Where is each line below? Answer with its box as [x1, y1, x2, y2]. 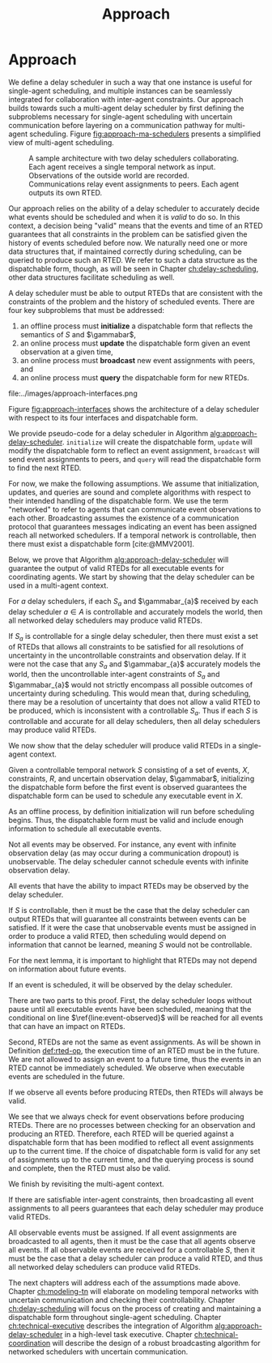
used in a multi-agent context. [8, 581, 109, 590]
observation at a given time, [19, 346, 113, 357]
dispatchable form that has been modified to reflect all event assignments [8, 1137, 254, 1147]
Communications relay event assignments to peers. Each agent [28, 179, 240, 189]
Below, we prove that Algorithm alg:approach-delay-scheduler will [8, 555, 229, 564]
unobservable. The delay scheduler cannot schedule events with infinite [8, 856, 249, 866]
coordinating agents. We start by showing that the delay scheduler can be [8, 572, 255, 581]
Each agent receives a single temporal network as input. [28, 161, 216, 171]
